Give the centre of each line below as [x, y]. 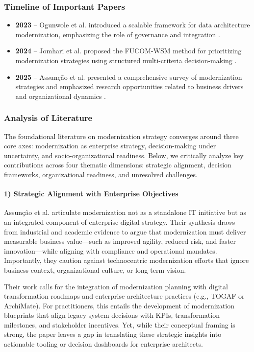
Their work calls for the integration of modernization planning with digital [116, 286]
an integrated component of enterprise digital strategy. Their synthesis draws [120, 222]
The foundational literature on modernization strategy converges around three [121, 136]
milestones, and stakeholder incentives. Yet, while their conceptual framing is [120, 324]
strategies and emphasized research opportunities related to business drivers [129, 86]
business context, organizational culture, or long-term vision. [95, 270]
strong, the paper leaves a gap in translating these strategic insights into [113, 334]
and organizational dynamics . [61, 96]
